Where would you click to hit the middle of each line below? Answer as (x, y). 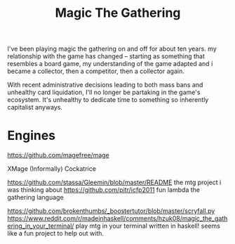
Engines (32, 136)
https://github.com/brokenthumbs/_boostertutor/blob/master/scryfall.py (111, 211)
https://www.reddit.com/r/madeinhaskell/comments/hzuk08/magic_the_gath (117, 219)
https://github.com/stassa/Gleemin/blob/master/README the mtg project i (114, 182)
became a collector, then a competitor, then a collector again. (96, 71)
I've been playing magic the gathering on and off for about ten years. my (112, 49)
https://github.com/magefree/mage (59, 155)
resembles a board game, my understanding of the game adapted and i (110, 64)
